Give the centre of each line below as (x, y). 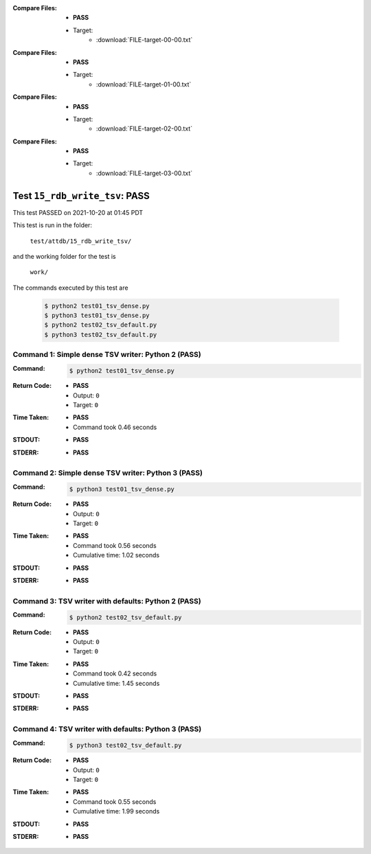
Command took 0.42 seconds (115, 673)
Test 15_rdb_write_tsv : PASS (81, 196)
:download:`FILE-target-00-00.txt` (145, 40)
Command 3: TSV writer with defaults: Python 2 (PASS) (107, 601)
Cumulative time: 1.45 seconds (116, 683)
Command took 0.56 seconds (115, 545)
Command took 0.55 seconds (115, 801)
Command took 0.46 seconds (115, 427)
